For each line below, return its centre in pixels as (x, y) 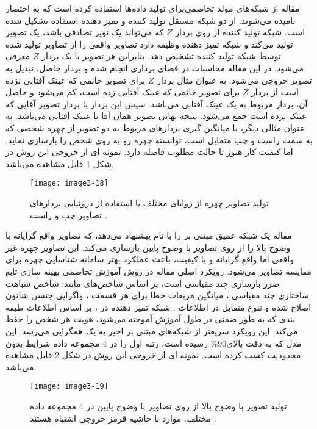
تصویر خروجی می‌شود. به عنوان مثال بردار (234, 80)
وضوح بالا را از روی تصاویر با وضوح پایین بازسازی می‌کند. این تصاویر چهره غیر (148, 247)
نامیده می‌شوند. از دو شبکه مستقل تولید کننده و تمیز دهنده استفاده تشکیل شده (151, 20)
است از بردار (275, 92)
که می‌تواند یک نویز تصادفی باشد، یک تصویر (85, 32)
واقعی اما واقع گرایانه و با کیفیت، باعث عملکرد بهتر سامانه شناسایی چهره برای (150, 259)
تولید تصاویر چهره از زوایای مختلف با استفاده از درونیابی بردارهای (149, 202)
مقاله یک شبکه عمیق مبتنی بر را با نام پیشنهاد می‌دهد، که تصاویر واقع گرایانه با (149, 235)
